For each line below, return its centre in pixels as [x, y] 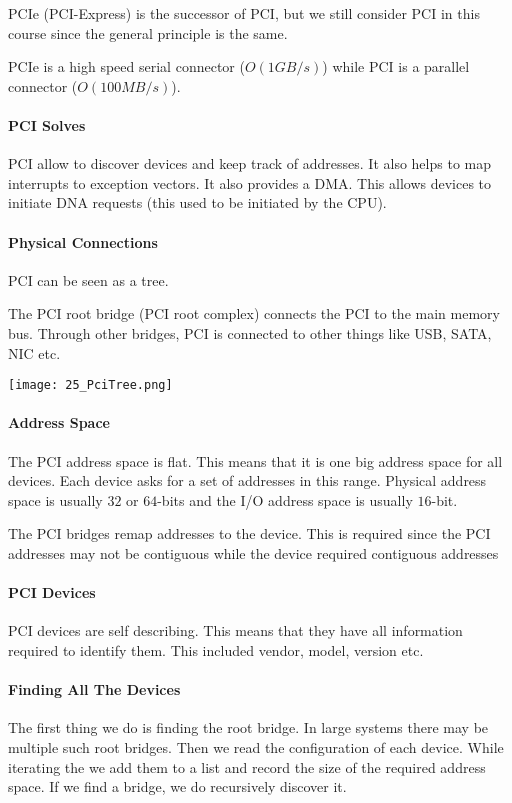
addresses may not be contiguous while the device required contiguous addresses [253, 552]
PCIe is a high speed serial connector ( [126, 66]
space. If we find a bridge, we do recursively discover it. [177, 786]
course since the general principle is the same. [148, 32]
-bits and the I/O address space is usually [285, 499]
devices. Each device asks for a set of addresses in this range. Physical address [247, 480]
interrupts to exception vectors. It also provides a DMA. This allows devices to [250, 182]
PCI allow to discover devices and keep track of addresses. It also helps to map [249, 163]
